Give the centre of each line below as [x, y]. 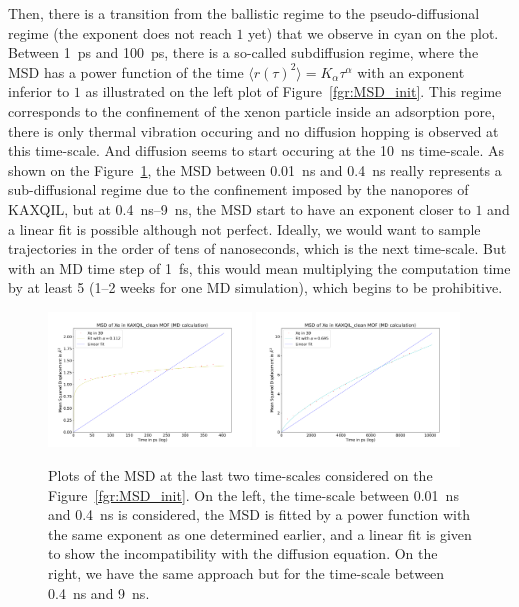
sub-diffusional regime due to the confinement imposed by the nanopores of [238, 189]
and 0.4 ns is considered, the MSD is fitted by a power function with [259, 514]
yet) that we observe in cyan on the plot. [373, 32]
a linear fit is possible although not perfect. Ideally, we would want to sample [244, 228]
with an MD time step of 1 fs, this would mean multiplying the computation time [259, 267]
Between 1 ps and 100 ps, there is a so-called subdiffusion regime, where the [243, 52]
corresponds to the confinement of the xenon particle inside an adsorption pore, [252, 110]
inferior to [39, 91]
